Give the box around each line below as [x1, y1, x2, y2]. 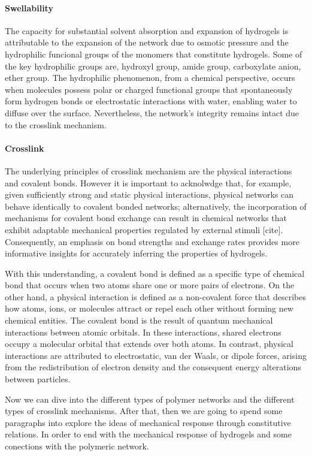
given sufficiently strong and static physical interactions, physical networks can [5, 188, 294, 201]
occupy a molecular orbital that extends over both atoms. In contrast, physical [5, 337, 293, 350]
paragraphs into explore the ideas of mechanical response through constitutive [5, 416, 291, 428]
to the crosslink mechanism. [5, 118, 107, 131]
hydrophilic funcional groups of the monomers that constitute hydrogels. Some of [5, 47, 302, 60]
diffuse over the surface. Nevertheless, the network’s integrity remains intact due [5, 106, 299, 119]
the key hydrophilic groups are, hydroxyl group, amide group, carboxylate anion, [5, 59, 301, 72]
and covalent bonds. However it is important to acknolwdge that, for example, [5, 176, 292, 189]
